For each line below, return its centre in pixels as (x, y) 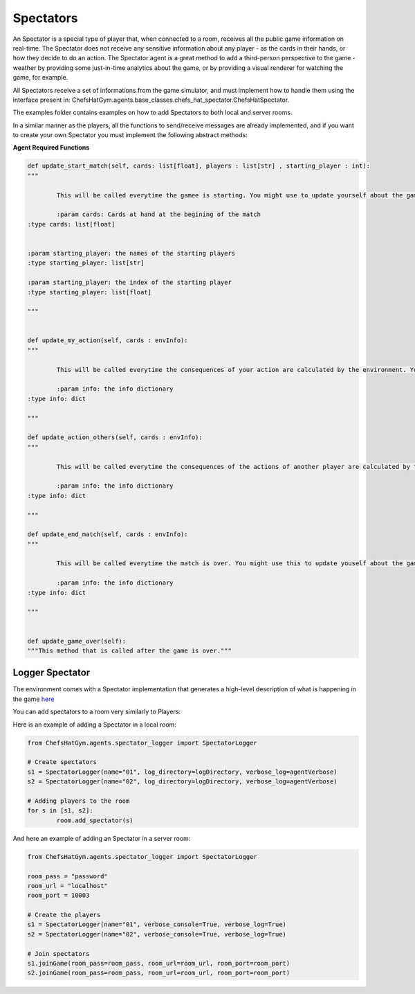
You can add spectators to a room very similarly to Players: (97, 712)
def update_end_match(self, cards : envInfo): (108, 534)
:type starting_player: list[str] (86, 263)
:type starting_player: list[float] (90, 292)
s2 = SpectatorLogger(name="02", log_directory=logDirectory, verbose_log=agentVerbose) (183, 782)
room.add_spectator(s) (95, 820)
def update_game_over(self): (77, 641)
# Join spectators (58, 953)
